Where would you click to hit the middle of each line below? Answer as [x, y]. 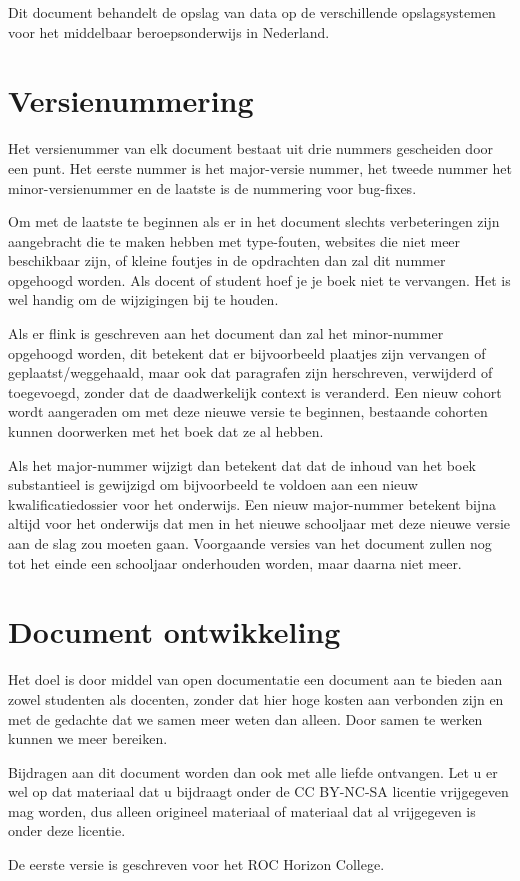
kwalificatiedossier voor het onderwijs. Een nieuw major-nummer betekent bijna [252, 503]
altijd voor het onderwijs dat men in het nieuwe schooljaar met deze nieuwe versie [259, 523]
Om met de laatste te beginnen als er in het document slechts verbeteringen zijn [254, 221]
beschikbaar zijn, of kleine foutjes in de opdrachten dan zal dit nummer [227, 260]
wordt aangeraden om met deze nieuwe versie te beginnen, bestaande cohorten [248, 411]
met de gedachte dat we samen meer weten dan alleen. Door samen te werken [245, 718]
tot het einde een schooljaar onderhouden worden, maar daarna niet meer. [235, 562]
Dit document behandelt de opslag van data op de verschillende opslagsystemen [252, 12]
